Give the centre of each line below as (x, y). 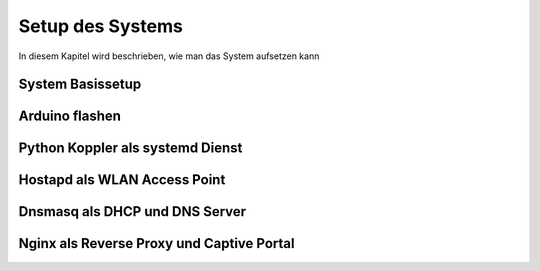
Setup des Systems (101, 26)
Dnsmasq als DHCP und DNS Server (132, 211)
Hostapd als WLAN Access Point (122, 180)
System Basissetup (80, 84)
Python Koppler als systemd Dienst (130, 148)
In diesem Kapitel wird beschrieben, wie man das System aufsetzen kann (169, 56)
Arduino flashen (70, 116)
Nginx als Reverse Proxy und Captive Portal (156, 243)
